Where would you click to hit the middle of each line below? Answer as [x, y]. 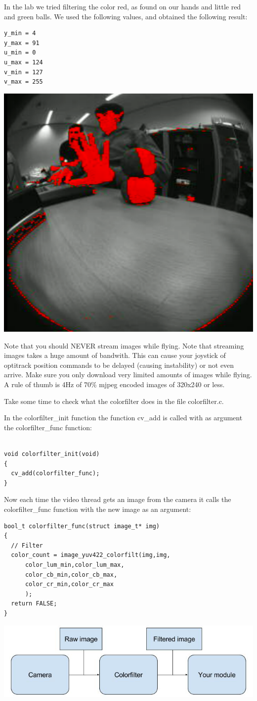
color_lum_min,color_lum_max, [75, 565]
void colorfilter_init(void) [52, 454]
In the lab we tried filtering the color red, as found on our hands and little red [123, 6]
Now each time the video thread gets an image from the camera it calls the [118, 499]
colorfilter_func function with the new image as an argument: [98, 509]
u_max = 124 [23, 62]
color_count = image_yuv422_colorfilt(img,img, [91, 555]
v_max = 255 [23, 82]
